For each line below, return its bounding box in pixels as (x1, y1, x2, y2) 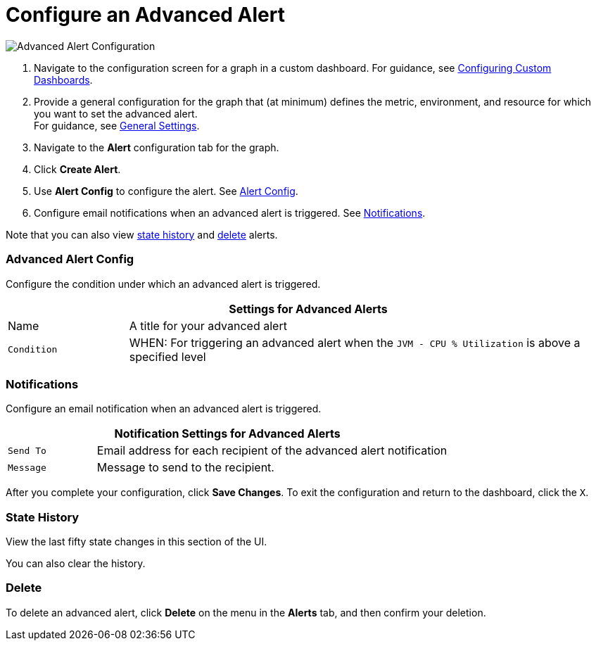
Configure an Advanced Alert (6, 3, 285, 27)
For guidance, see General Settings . (34, 119, 200, 132)
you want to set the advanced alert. (34, 107, 198, 120)
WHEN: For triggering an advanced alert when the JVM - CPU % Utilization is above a (129, 335, 581, 350)
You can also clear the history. (6, 557, 146, 569)
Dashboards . (34, 73, 93, 86)
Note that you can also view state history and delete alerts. (6, 228, 278, 241)
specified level (129, 349, 206, 364)
